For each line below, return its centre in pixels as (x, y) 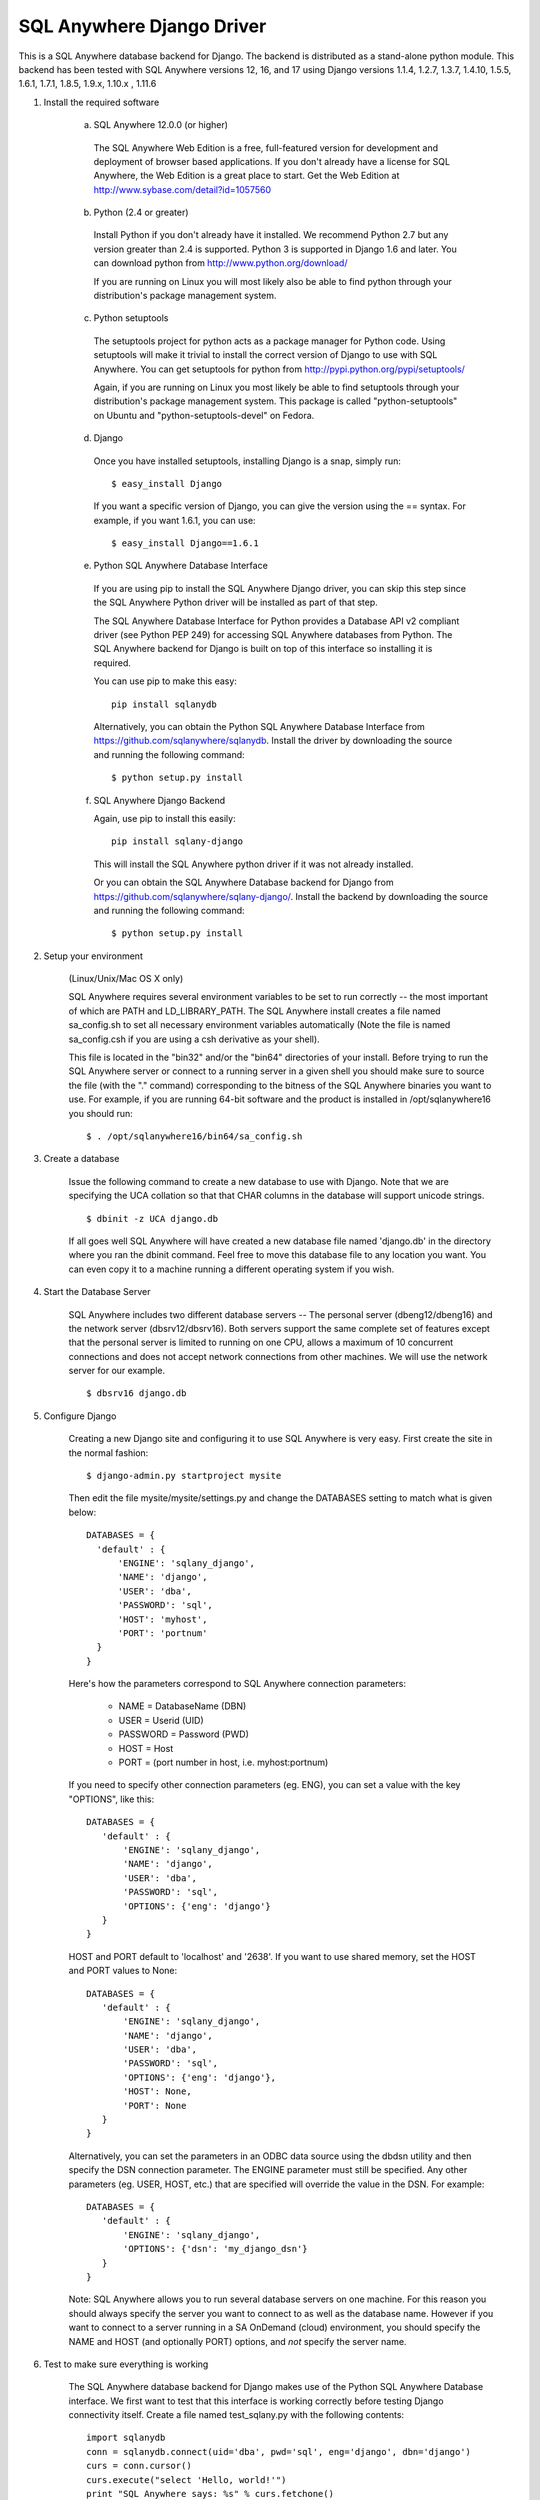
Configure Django (80, 1416)
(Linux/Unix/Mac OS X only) (126, 979)
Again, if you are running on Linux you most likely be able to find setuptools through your (276, 387)
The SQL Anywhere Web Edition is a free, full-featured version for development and (266, 147)
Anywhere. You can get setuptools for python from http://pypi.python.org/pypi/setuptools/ (279, 369)
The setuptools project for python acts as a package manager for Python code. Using (269, 341)
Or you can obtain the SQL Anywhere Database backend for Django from (243, 882)
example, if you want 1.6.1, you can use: (174, 520)
